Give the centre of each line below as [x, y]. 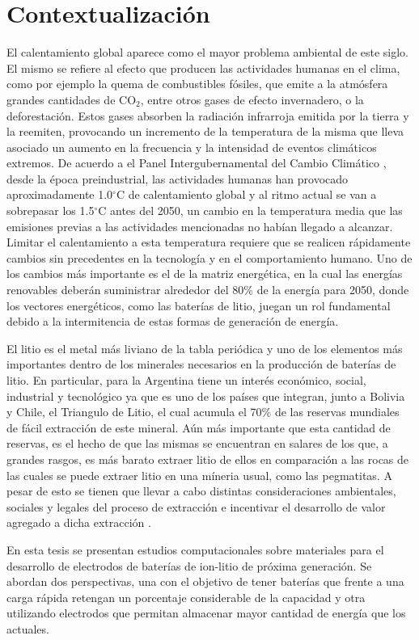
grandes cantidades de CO [72, 99]
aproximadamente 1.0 [60, 194]
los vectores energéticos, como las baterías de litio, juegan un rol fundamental [199, 305]
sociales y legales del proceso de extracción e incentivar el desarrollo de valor [196, 506]
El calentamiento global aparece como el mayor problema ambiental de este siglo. [208, 52]
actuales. [28, 628]
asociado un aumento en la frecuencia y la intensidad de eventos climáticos [192, 147]
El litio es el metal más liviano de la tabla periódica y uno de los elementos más [205, 348]
